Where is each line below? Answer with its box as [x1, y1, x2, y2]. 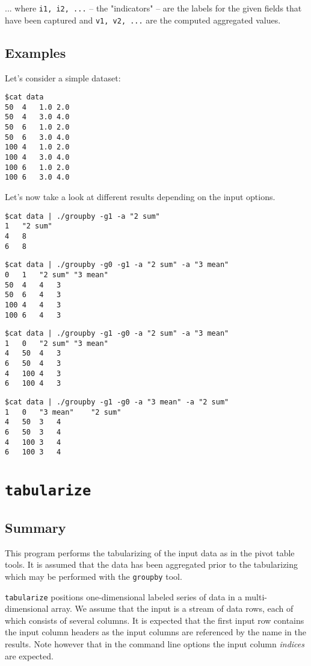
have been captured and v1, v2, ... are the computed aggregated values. [5, 13, 281, 26]
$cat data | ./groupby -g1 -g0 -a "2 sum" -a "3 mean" [5, 329, 229, 338]
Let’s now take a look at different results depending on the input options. [5, 190, 276, 203]
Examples [5, 43, 66, 61]
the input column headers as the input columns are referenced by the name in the [5, 626, 306, 638]
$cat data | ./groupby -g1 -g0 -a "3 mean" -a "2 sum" [5, 398, 229, 407]
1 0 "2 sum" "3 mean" [5, 339, 108, 348]
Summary [5, 518, 66, 536]
